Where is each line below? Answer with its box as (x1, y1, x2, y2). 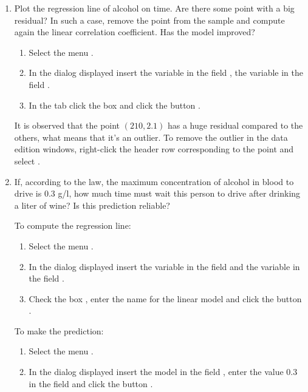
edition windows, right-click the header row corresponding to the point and (14, 143, 294, 155)
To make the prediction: (14, 324, 104, 337)
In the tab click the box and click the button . (29, 98, 200, 111)
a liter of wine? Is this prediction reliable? (14, 198, 170, 211)
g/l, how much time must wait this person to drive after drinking (58, 187, 301, 200)
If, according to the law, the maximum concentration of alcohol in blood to (14, 175, 294, 188)
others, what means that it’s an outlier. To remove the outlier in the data (14, 130, 288, 143)
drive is (14, 187, 42, 200)
